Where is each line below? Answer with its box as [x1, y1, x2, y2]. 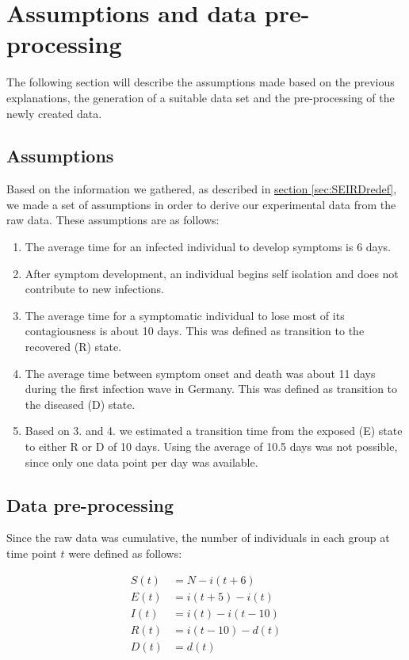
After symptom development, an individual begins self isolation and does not [25, 265, 399, 281]
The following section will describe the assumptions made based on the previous [6, 74, 395, 90]
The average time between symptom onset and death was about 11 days [25, 364, 376, 381]
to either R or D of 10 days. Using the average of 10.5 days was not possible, [25, 438, 398, 455]
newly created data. [6, 105, 102, 121]
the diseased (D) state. [25, 395, 136, 412]
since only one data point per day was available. [25, 453, 258, 470]
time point [6, 545, 57, 561]
